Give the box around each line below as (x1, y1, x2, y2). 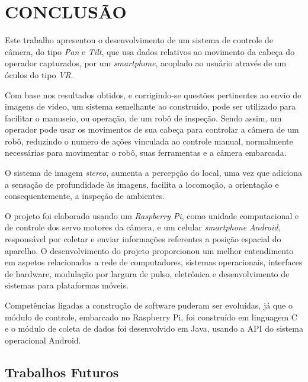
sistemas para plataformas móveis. (5, 279, 129, 291)
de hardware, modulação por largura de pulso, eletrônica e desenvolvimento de (5, 267, 290, 280)
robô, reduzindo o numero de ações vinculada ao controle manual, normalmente (5, 134, 293, 147)
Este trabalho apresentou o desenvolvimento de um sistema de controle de (5, 34, 273, 46)
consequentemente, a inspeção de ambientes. (5, 190, 165, 202)
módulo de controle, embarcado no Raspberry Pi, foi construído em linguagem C (5, 310, 297, 323)
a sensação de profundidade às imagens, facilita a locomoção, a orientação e (5, 178, 279, 190)
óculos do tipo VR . (5, 68, 73, 81)
